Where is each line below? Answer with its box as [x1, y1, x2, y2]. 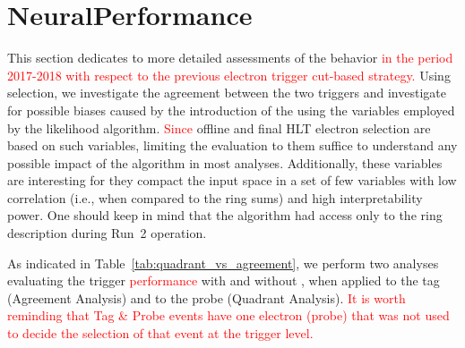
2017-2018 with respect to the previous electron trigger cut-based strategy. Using [7, 65, 451, 84]
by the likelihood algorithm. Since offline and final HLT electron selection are [7, 118, 431, 137]
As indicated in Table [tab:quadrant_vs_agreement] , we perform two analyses [7, 253, 439, 272]
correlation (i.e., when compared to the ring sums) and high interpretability [7, 188, 423, 207]
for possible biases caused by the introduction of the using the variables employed [7, 100, 455, 119]
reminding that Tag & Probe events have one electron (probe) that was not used [7, 306, 450, 325]
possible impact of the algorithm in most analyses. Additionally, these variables [7, 153, 443, 172]
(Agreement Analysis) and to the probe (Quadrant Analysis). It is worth [7, 288, 406, 307]
